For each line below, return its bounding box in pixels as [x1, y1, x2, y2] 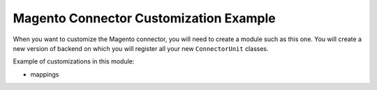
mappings [30, 70, 59, 78]
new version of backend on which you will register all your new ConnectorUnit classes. [13, 44, 269, 52]
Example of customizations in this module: [13, 57, 135, 66]
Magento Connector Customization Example [13, 10, 276, 26]
